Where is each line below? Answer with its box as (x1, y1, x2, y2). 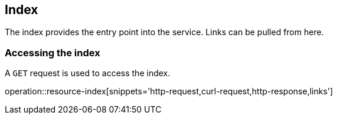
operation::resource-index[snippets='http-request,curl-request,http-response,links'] (5, 86, 333, 97)
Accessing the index (5, 46, 100, 59)
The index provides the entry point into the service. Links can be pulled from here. (5, 27, 324, 38)
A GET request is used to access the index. (5, 68, 171, 79)
